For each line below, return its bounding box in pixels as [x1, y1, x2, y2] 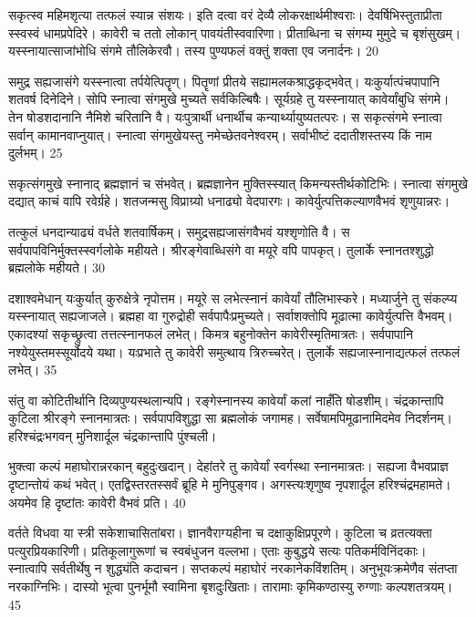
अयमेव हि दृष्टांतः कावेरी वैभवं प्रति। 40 [8, 492, 186, 511]
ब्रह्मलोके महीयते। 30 [8, 258, 106, 277]
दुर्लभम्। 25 [8, 143, 63, 162]
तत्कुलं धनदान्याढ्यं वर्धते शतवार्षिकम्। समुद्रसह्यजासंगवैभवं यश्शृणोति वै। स [8, 221, 350, 241]
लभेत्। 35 [8, 360, 57, 379]
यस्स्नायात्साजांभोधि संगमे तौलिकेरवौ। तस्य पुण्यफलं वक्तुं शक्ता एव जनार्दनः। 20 [8, 41, 379, 60]
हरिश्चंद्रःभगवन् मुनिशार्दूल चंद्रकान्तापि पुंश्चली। [8, 426, 217, 445]
